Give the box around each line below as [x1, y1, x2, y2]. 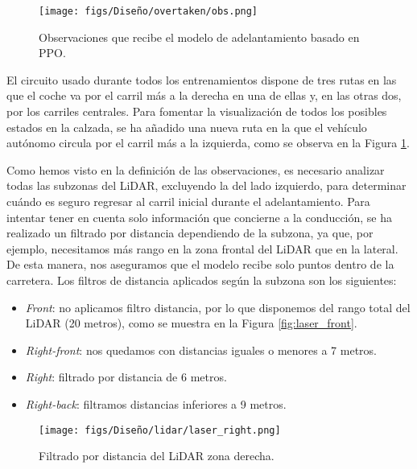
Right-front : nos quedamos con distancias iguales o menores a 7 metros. [25, 341, 377, 358]
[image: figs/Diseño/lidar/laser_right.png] [39, 424, 281, 436]
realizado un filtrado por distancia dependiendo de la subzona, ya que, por [6, 224, 374, 241]
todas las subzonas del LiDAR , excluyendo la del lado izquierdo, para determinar [6, 177, 407, 194]
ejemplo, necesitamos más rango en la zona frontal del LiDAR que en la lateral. [6, 240, 398, 257]
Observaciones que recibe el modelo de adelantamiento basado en [39, 28, 360, 45]
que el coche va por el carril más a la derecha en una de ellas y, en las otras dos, [6, 87, 402, 104]
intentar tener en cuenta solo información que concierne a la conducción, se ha [6, 208, 393, 225]
